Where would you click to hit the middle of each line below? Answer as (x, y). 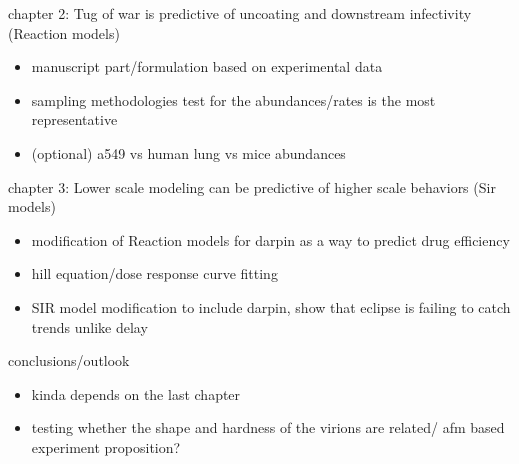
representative (74, 119)
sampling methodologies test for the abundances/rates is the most (233, 99)
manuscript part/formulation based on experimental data (207, 66)
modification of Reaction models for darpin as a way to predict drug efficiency (270, 239)
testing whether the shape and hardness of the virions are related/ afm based (268, 427)
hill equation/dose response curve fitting (154, 273)
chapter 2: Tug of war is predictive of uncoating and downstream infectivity (240, 13)
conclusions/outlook (69, 360)
